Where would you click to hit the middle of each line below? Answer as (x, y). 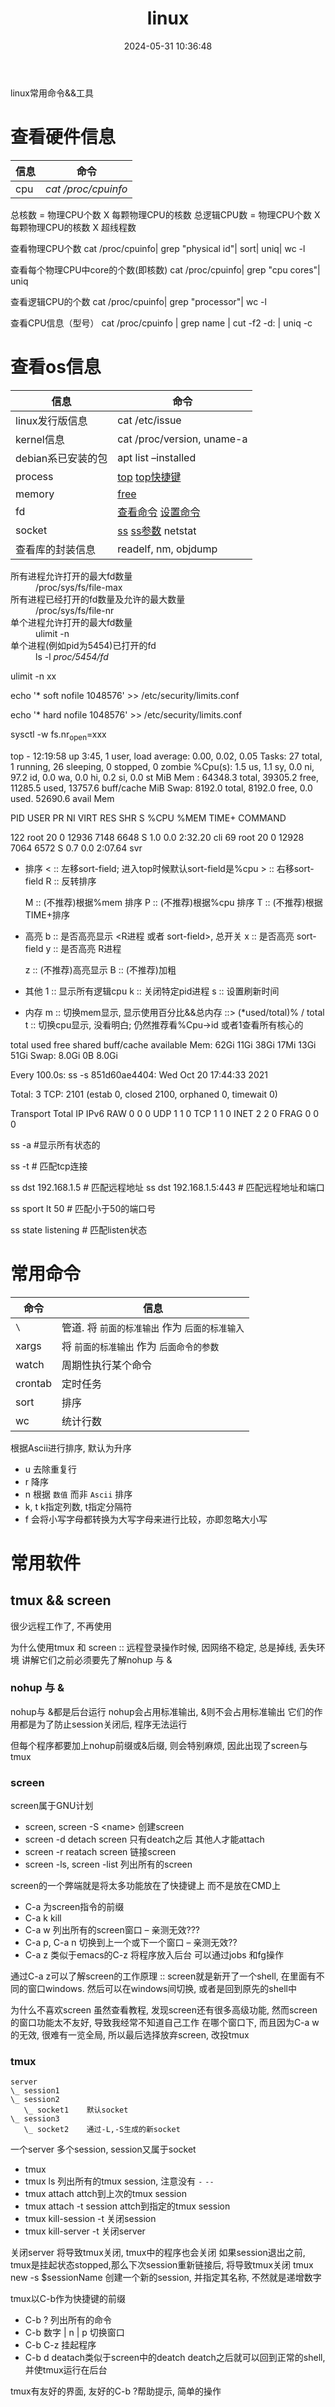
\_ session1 (35, 2091)
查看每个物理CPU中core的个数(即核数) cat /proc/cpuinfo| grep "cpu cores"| (165, 269)
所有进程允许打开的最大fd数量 (71, 576)
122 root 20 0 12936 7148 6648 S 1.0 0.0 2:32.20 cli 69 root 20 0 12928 (157, 837)
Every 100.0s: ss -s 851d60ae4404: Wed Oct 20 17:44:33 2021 (139, 1074)
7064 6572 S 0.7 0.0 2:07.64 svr (76, 848)
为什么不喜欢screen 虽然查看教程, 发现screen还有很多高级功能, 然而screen (164, 2010)
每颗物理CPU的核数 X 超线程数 (73, 227)
